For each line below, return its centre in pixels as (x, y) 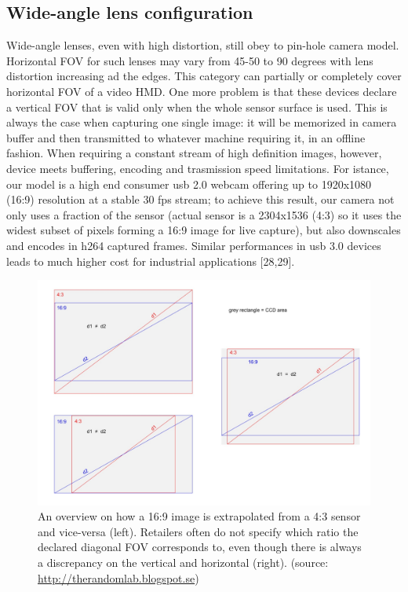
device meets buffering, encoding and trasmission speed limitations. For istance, (198, 168)
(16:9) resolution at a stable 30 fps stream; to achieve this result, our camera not (200, 199)
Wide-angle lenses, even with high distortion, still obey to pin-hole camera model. (203, 45)
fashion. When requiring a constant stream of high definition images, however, (194, 153)
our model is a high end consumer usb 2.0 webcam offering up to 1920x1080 (189, 184)
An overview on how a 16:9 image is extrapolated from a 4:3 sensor (199, 516)
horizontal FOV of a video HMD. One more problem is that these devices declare (202, 91)
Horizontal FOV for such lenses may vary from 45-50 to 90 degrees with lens (190, 60)
